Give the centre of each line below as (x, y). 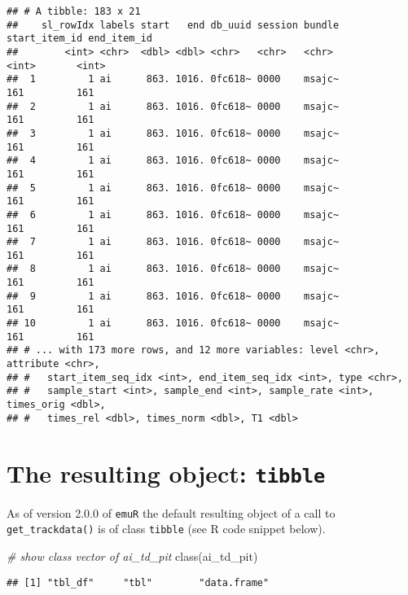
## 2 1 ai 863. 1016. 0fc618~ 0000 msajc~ (173, 106)
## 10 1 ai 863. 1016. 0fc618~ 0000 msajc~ (173, 324)
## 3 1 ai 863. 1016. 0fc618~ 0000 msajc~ (173, 133)
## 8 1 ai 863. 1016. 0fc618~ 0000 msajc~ (173, 269)
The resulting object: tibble (166, 472)
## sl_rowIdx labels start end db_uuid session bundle (173, 25)
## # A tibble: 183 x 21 (74, 11)
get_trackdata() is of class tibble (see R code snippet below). (166, 529)
